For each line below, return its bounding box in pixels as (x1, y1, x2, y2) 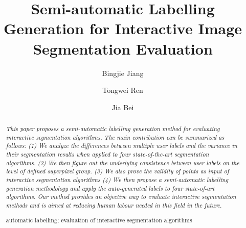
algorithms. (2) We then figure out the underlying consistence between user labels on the (6, 158, 239, 167)
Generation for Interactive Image (3, 18, 242, 39)
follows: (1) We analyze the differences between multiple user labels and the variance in (6, 141, 237, 150)
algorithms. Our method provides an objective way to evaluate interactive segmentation (6, 192, 236, 201)
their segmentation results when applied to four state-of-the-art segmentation (6, 150, 209, 159)
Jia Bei (111, 102, 134, 112)
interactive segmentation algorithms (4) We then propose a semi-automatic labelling (6, 175, 229, 184)
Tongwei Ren (102, 85, 143, 95)
